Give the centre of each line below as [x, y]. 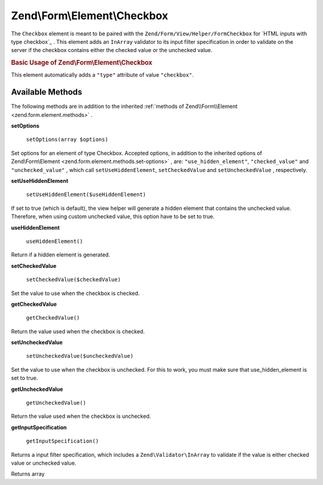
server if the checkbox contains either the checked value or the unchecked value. [112, 50]
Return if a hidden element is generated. [61, 255]
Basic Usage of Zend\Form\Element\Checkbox [82, 63]
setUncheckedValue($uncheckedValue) [80, 356]
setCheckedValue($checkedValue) [73, 280]
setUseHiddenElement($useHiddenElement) [86, 195]
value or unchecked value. [44, 463]
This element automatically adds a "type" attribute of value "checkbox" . [102, 75]
